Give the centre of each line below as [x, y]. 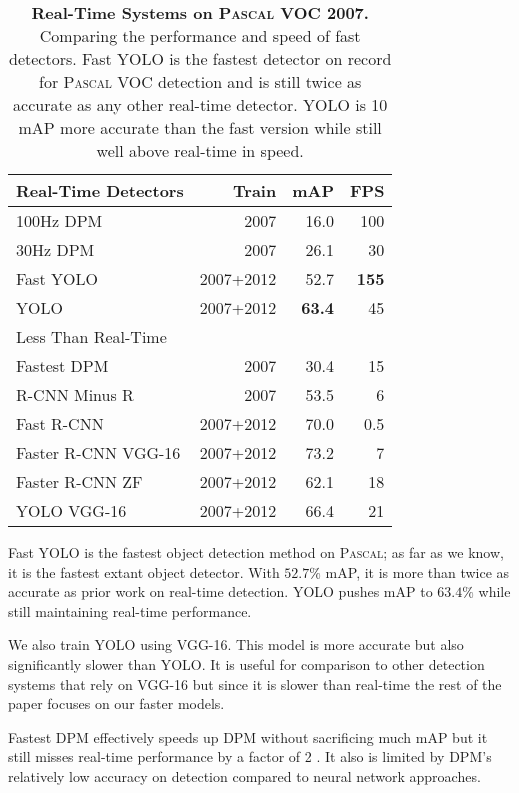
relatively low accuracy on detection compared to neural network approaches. [244, 775]
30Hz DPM [55, 249]
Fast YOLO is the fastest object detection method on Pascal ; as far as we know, [256, 552]
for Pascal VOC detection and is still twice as [200, 81]
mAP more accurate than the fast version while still [200, 127]
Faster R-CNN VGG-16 [98, 452]
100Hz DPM [59, 220]
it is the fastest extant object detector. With [144, 571]
